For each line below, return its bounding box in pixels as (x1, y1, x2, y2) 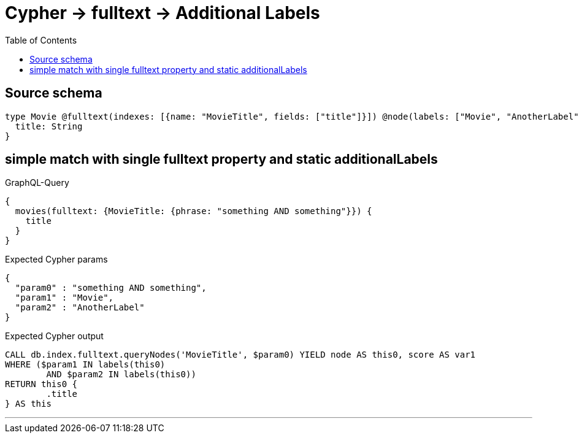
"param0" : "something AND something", (15, 283, 207, 293)
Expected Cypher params (5, 254, 108, 265)
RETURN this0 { (5, 379, 78, 390)
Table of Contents (5, 34, 77, 45)
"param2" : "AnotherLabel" (15, 302, 145, 313)
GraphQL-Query (5, 177, 69, 188)
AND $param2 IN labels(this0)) (46, 369, 196, 380)
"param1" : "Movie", (15, 293, 114, 303)
